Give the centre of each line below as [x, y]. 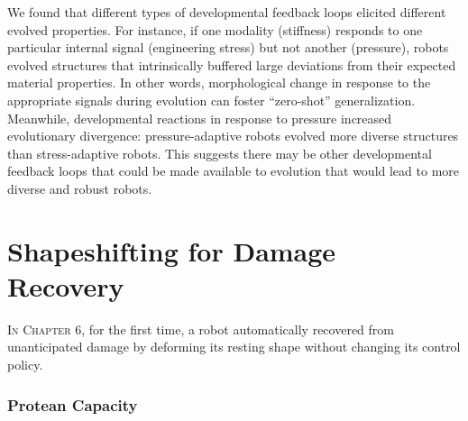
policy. [25, 365]
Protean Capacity [73, 404]
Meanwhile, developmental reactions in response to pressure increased [200, 118]
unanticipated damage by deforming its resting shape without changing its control [234, 347]
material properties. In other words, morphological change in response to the [219, 82]
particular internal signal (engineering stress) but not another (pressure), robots [228, 47]
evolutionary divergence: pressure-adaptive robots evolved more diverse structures [233, 136]
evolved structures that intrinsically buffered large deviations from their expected [232, 64]
